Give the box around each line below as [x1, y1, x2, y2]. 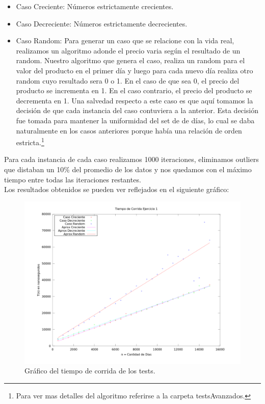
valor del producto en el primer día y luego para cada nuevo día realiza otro [16, 65, 253, 75]
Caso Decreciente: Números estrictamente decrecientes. [16, 18, 188, 29]
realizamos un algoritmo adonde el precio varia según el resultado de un [16, 45, 241, 56]
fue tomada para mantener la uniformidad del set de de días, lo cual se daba [16, 115, 255, 125]
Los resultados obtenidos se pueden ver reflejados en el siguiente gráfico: [4, 184, 229, 195]
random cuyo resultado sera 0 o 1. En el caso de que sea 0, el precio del [16, 75, 240, 86]
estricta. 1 [16, 136, 44, 147]
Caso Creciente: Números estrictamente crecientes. [16, 1, 174, 11]
